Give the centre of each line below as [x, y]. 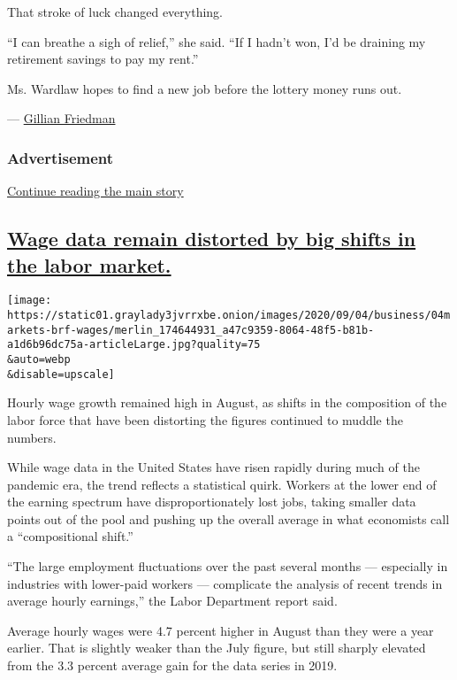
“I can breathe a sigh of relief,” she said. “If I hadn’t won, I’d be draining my [217, 41]
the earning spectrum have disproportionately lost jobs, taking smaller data [212, 502]
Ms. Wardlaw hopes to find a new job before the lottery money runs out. [205, 88]
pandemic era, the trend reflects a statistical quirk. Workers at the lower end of [222, 484]
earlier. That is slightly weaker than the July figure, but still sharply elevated [217, 648]
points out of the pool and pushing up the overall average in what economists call [228, 518]
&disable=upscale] [61, 374]
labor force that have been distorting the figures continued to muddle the [205, 419]
